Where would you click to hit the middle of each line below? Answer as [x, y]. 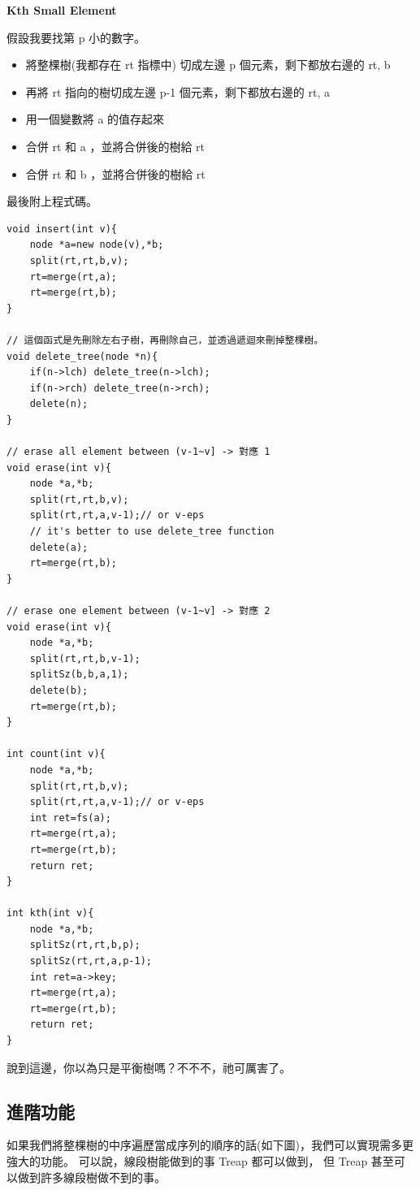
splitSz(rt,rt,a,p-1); [91, 961]
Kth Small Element [62, 10]
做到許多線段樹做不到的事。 [91, 1177]
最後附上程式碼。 [52, 201]
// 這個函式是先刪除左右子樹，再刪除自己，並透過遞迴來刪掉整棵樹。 [165, 340]
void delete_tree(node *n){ [82, 356]
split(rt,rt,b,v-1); [85, 658]
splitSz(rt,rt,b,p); [85, 945]
